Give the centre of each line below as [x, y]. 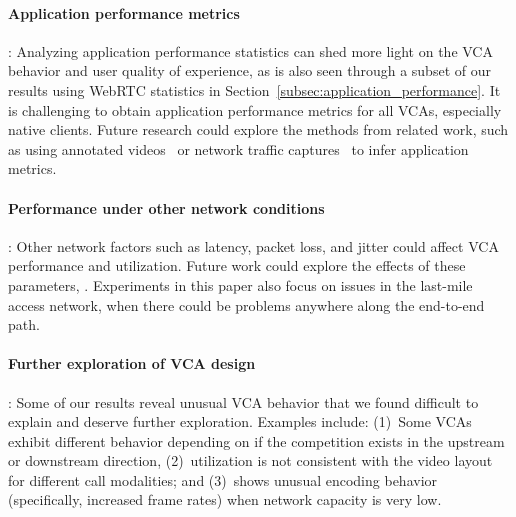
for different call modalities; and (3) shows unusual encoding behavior [223, 479]
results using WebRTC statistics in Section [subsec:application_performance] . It [254, 89]
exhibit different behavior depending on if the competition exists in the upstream [256, 440]
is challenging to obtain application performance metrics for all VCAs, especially [255, 109]
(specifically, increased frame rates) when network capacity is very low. [225, 499]
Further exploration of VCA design [132, 363]
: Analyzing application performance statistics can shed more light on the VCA [250, 50]
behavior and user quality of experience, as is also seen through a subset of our [249, 70]
